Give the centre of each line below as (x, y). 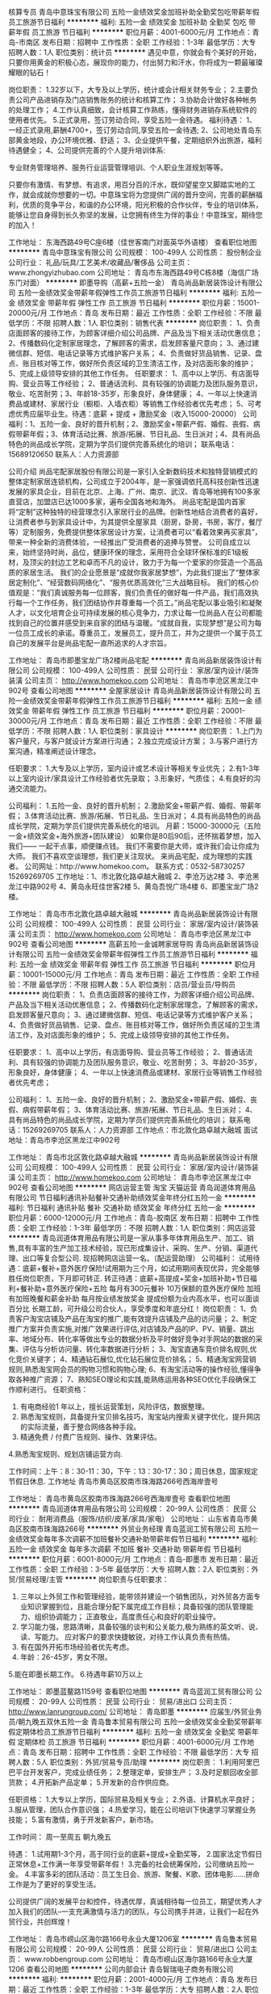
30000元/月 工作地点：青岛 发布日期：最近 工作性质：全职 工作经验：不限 (131, 721)
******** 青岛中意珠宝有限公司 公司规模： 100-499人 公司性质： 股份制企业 (135, 252)
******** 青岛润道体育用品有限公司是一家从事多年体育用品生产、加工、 (128, 1238)
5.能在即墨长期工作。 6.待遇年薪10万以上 (76, 1674)
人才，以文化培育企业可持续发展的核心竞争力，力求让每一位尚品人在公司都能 (135, 613)
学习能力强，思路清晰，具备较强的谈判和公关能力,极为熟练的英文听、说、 (141, 1627)
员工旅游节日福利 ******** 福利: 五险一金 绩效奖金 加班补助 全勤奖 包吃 (128, 22)
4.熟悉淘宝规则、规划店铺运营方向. (66, 1454)
